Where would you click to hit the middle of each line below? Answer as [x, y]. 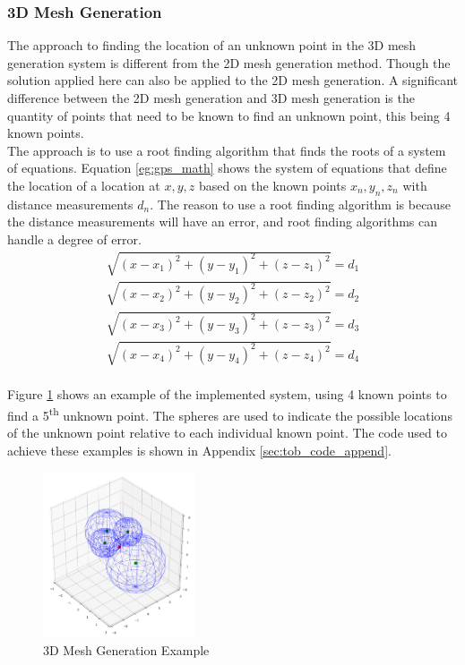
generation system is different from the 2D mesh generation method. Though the [229, 62]
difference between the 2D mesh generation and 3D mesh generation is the [211, 98]
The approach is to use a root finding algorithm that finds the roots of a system [227, 150]
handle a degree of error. [74, 239]
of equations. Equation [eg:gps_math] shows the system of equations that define [227, 168]
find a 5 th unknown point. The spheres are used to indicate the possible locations [230, 414]
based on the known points [272, 185]
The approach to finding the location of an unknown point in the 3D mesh [212, 45]
